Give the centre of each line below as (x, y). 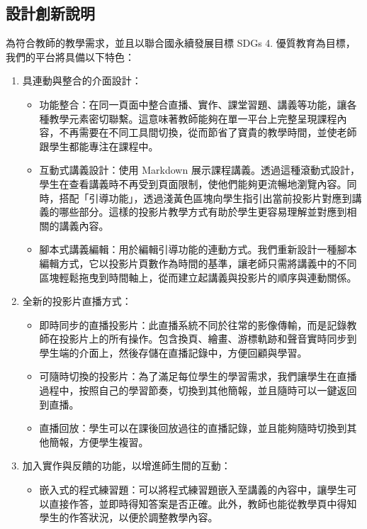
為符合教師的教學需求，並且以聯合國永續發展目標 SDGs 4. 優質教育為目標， (181, 43)
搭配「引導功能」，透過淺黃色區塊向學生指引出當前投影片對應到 (205, 197)
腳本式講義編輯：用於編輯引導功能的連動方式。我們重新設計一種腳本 (198, 249)
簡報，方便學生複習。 (99, 441)
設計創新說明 (50, 13)
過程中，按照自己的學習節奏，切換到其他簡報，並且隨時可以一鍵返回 (198, 390)
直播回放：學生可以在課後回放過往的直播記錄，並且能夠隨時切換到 (193, 428)
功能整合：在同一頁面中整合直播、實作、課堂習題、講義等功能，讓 (193, 104)
